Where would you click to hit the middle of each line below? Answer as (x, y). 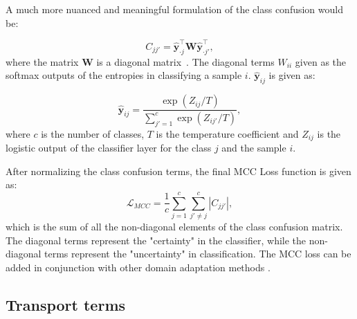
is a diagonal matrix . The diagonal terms (185, 61)
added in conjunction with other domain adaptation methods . (138, 267)
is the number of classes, (93, 133)
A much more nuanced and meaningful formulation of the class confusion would (174, 9)
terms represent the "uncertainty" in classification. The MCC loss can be (198, 254)
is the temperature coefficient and (227, 133)
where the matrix (42, 61)
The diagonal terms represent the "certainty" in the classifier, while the (156, 240)
